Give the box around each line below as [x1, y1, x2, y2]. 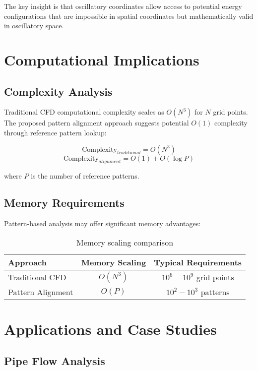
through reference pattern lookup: [4, 127, 107, 137]
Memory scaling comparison [76, 236, 174, 248]
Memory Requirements [4, 195, 125, 210]
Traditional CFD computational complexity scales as [4, 107, 164, 117]
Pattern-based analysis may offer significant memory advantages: [4, 218, 201, 229]
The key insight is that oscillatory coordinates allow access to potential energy [4, 1, 242, 11]
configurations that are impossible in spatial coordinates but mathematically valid [4, 10, 254, 21]
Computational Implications [4, 49, 199, 69]
